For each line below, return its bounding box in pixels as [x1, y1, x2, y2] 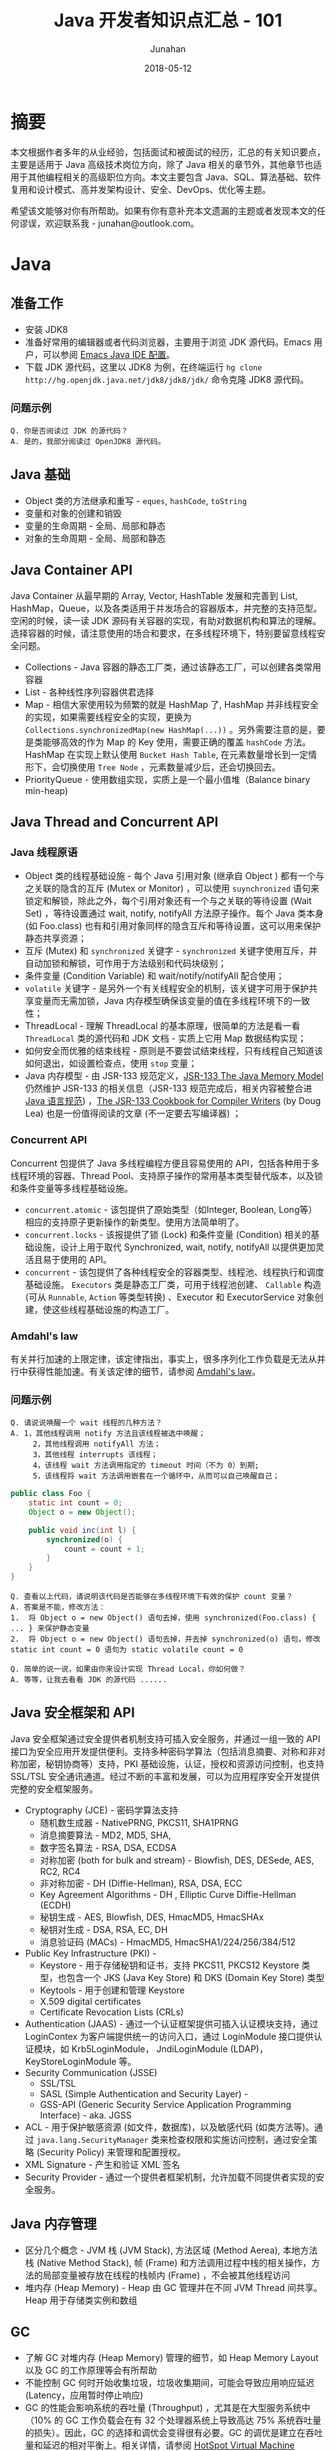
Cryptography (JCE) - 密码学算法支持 [24, 1804, 179, 1816]
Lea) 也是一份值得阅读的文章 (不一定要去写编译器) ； [24, 1107, 242, 1120]
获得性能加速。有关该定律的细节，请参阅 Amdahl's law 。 [27, 1365, 262, 1377]
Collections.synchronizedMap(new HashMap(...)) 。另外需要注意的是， [24, 723, 317, 735]
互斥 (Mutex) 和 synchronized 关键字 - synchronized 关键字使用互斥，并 [24, 945, 318, 957]
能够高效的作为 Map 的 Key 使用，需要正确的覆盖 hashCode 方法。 [42, 736, 312, 748]
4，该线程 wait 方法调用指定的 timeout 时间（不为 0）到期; [32, 1461, 260, 1471]
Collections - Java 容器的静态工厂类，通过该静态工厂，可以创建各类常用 [24, 661, 322, 673]
